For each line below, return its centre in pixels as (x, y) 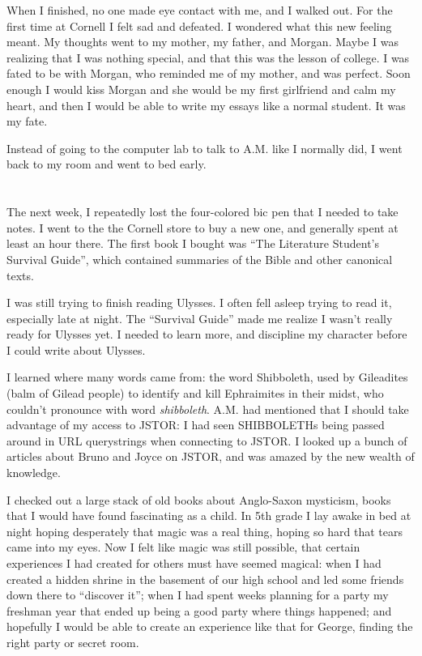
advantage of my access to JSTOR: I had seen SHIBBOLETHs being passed (196, 425)
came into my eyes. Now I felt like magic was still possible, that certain (183, 547)
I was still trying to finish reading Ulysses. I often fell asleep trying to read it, (199, 302)
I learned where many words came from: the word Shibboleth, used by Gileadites (207, 377)
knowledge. (34, 473)
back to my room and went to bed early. (107, 164)
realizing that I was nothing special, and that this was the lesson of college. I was (208, 57)
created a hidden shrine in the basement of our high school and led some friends (205, 579)
